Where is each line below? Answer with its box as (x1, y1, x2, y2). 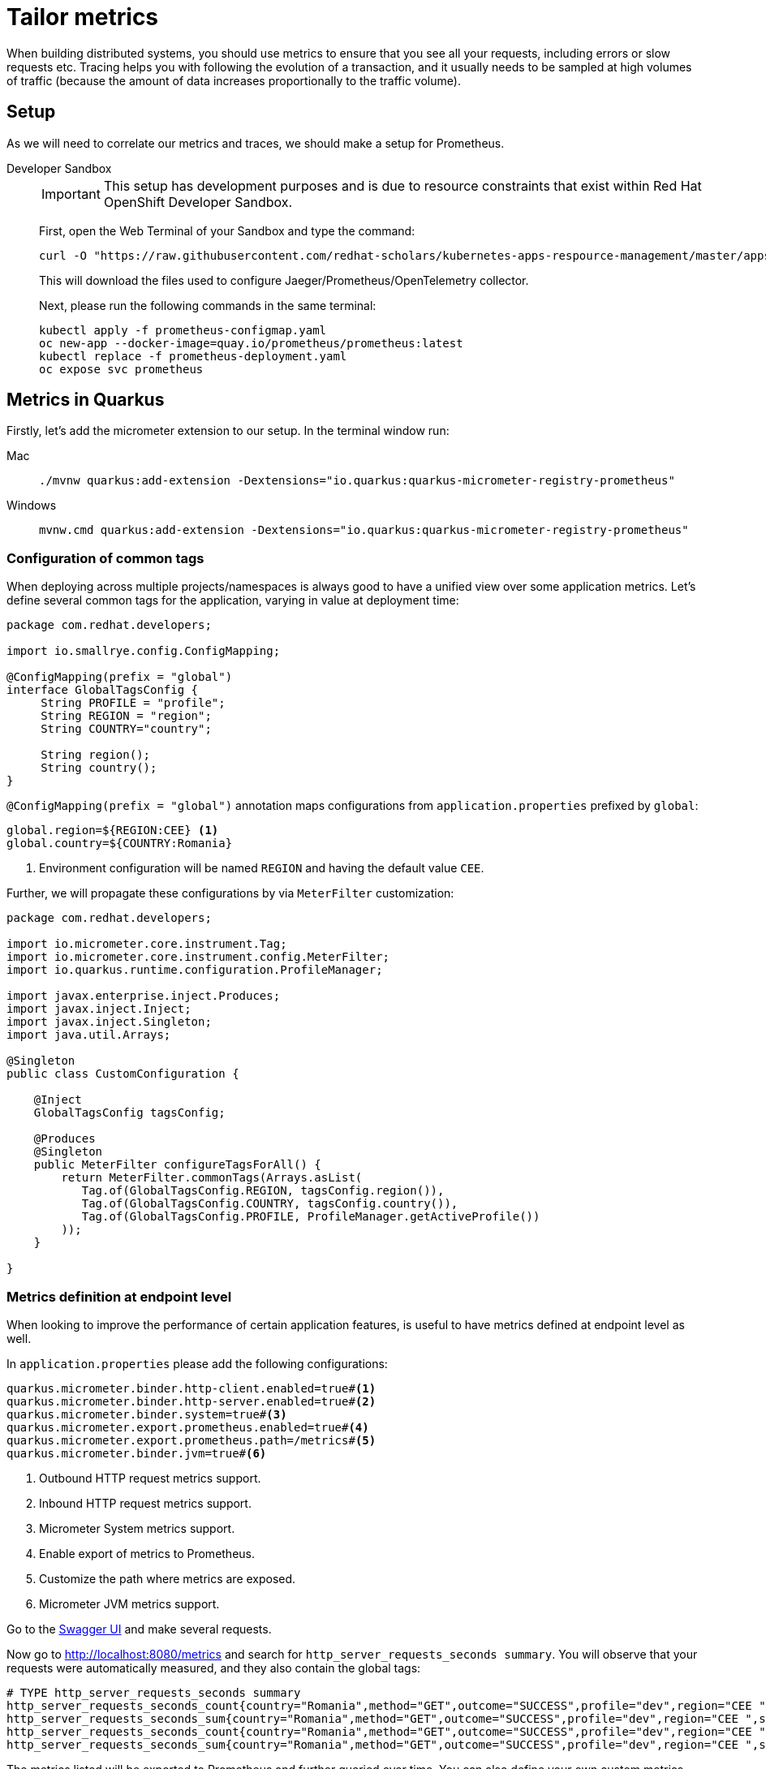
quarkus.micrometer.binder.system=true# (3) (6, 1407, 287, 1421)
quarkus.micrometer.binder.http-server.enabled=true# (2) (6, 1394, 377, 1408)
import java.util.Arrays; (6, 1028, 171, 1042)
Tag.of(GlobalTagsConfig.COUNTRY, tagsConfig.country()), (81, 1197, 458, 1211)
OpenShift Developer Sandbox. (103, 193, 293, 210)
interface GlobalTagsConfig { (6, 683, 199, 697)
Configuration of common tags (6, 549, 204, 566)
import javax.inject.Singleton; (6, 1015, 212, 1029)
